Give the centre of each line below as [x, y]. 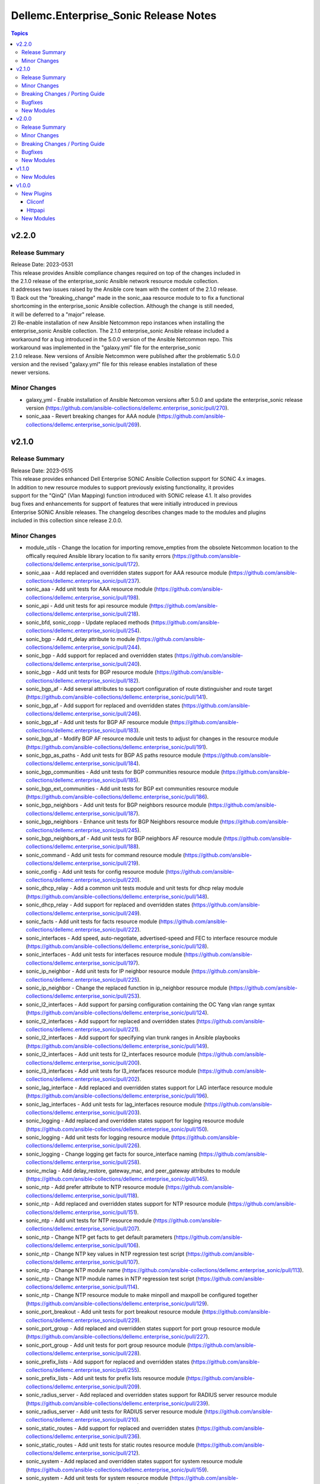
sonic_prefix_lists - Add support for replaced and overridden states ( [109, 1362]
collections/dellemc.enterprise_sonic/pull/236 [82, 1437]
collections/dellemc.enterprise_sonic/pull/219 [81, 863]
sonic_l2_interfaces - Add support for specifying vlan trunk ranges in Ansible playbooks [133, 1038]
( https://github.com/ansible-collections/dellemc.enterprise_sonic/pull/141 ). [117, 697]
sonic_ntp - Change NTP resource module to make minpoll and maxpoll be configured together [142, 1295]
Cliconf [36, 202]
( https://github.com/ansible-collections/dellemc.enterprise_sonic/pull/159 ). [117, 1470]
